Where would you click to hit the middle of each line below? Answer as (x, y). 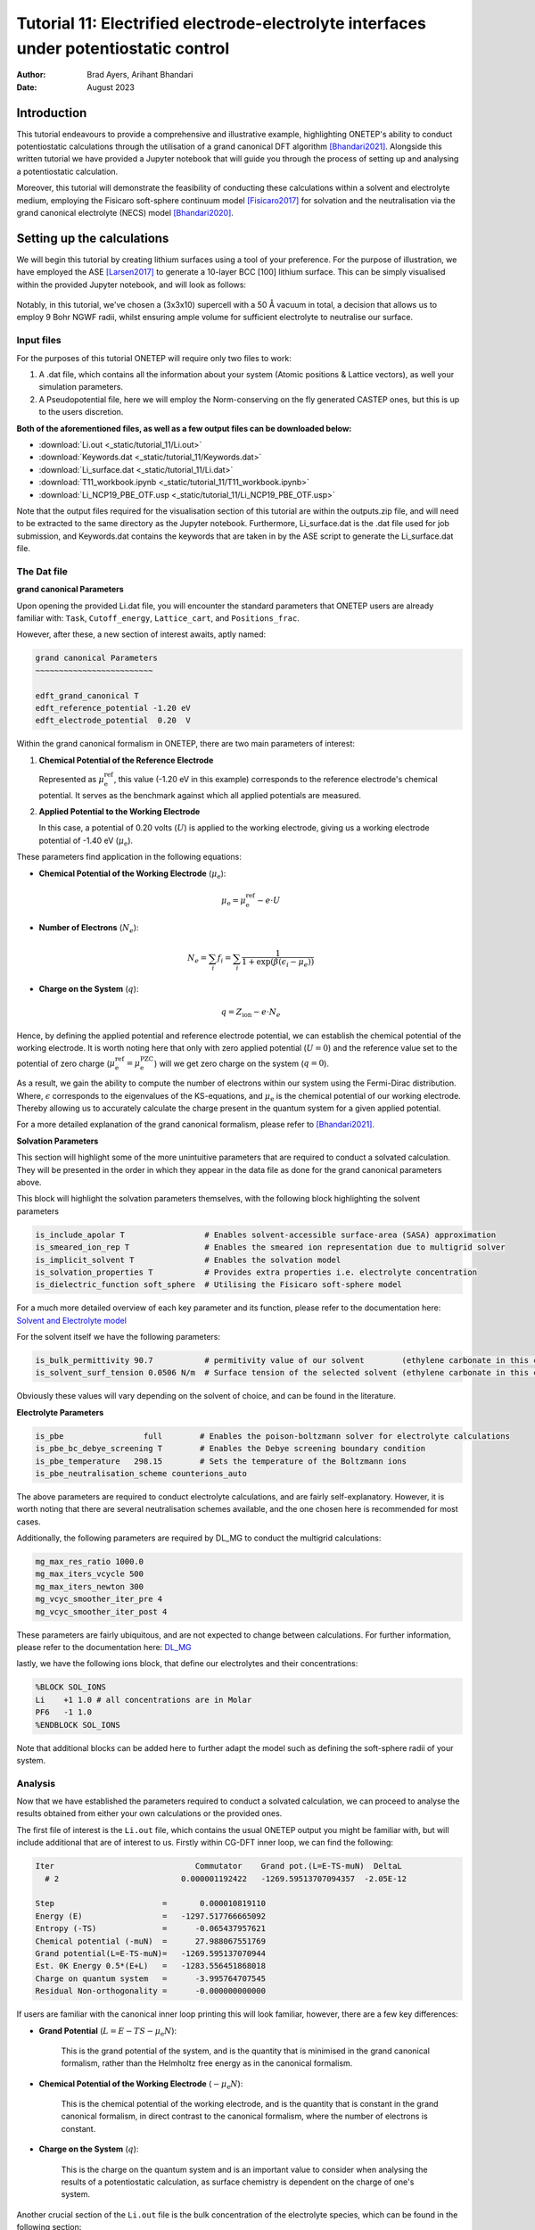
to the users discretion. (81, 412)
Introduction (52, 113)
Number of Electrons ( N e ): (89, 929)
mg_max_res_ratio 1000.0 (90, 1562)
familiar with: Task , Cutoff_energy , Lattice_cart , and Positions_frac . (158, 618)
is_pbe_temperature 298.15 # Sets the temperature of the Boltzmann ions (221, 1461)
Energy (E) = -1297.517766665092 (151, 1916)
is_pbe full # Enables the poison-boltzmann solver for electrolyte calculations (272, 1436)
